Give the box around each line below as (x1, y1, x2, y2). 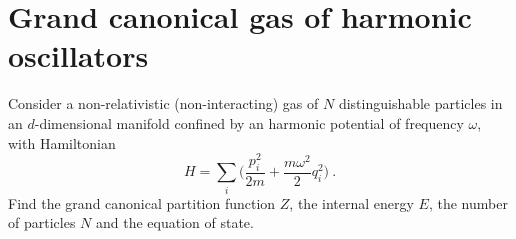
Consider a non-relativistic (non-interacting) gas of (8, 93, 319, 114)
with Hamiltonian (8, 132, 116, 153)
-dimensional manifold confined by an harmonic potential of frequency (34, 112, 464, 133)
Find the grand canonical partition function (8, 192, 276, 213)
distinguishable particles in (338, 93, 503, 114)
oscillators (8, 35, 149, 76)
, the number (428, 192, 508, 213)
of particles (8, 212, 76, 233)
